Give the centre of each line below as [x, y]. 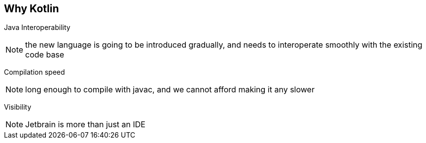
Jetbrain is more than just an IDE [85, 125]
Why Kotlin [32, 9]
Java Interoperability [37, 28]
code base [45, 55]
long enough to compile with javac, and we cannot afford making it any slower [170, 90]
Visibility [18, 107]
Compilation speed [35, 72]
